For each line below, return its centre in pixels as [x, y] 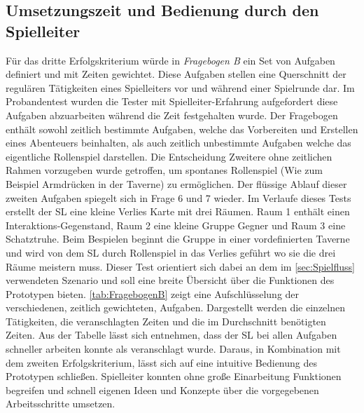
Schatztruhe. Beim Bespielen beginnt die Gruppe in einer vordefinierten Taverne [178, 239]
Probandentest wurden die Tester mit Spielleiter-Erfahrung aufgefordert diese [172, 101]
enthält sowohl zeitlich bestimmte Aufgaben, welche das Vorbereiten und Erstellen [182, 129]
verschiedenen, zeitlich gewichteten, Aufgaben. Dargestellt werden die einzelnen [175, 307]
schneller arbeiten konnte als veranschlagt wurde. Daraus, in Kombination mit [173, 349]
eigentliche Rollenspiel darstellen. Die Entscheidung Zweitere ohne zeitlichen [169, 156]
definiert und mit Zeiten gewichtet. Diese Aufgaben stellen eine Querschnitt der [176, 74]
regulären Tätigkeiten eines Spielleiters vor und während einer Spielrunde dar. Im [180, 87]
